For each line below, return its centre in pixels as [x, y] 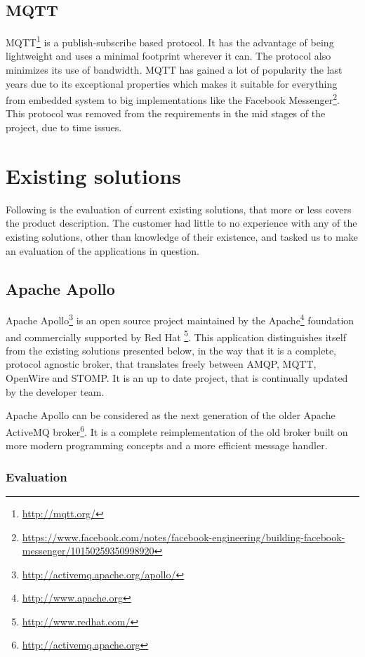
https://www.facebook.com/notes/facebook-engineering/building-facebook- [184, 537]
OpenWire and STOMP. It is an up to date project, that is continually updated [177, 378]
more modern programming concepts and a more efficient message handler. [167, 445]
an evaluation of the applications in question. [102, 250]
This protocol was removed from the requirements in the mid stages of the [166, 113]
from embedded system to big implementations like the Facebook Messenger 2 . [173, 99]
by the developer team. [55, 391]
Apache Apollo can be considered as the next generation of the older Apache [171, 415]
